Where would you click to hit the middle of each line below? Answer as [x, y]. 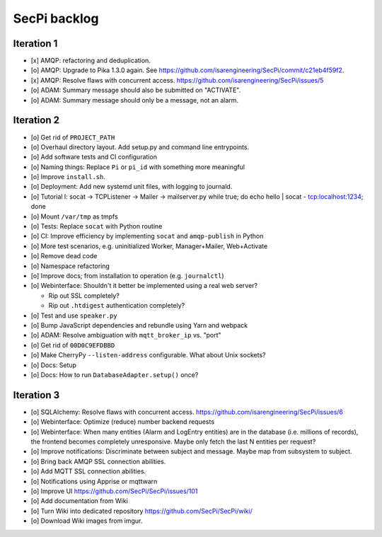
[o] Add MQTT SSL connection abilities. [88, 471]
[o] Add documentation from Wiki [80, 501]
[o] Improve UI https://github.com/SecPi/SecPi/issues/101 [114, 491]
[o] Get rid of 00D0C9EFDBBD [73, 345]
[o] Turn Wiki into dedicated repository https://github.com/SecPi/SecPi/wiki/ [141, 511]
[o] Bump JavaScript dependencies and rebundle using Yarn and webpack [139, 325]
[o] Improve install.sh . [68, 177]
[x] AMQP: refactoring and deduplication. [91, 61]
